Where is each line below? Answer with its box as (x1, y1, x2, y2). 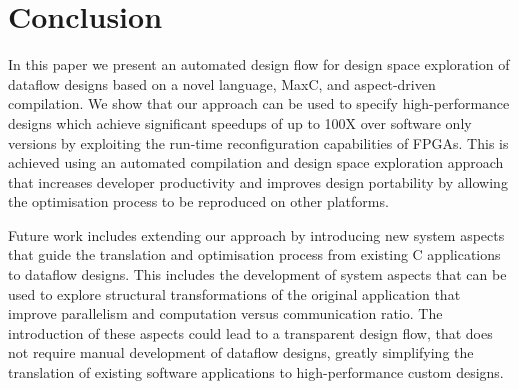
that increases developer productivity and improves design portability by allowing (8, 171, 508, 192)
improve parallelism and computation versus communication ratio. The (8, 303, 443, 324)
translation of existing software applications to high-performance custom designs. (8, 362, 504, 383)
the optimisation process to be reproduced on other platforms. (8, 191, 389, 212)
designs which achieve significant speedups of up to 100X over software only (8, 112, 472, 133)
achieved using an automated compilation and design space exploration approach (8, 152, 504, 173)
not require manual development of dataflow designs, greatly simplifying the (8, 342, 474, 363)
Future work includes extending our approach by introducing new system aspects (8, 224, 505, 245)
